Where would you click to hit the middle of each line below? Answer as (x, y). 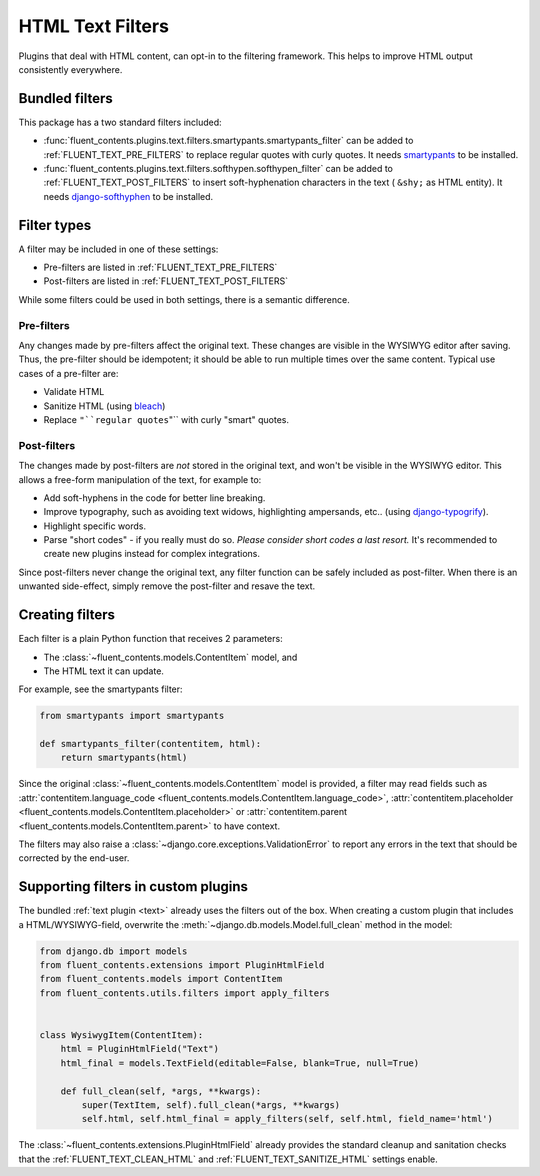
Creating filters (66, 615)
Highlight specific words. (95, 526)
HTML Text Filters (94, 26)
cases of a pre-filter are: (68, 373)
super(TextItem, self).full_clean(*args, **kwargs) (211, 1104)
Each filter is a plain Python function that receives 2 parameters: (151, 639)
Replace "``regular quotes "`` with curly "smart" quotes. (166, 419)
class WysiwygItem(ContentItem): (121, 1035)
